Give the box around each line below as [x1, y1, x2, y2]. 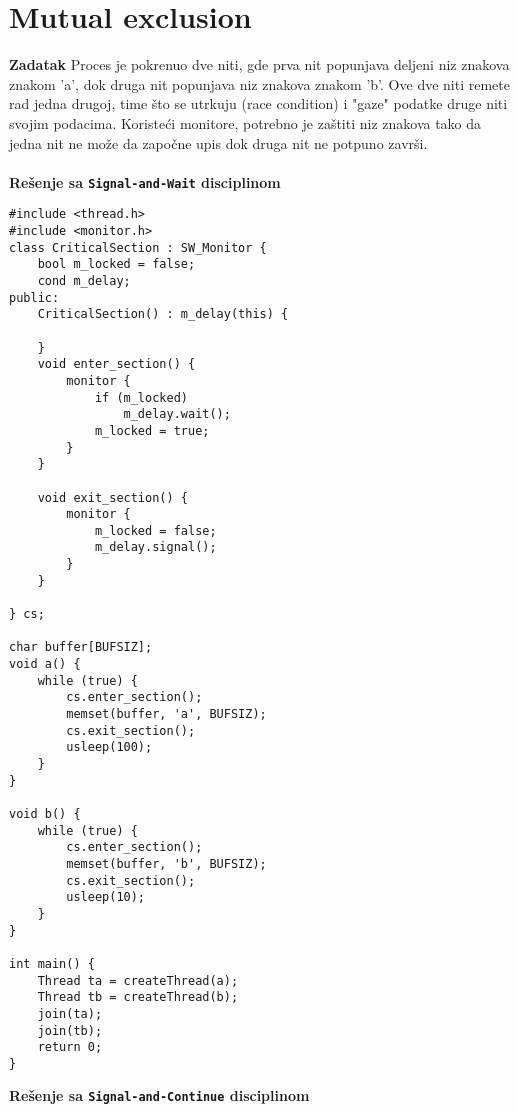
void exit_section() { [37, 490, 188, 505]
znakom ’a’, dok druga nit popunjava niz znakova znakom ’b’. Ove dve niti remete [9, 73, 510, 94]
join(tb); [37, 1023, 103, 1038]
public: [9, 290, 60, 305]
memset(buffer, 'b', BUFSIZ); [66, 856, 267, 871]
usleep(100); [66, 740, 153, 755]
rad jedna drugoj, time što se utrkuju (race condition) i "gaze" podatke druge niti [9, 93, 508, 114]
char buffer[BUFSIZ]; [9, 640, 153, 655]
